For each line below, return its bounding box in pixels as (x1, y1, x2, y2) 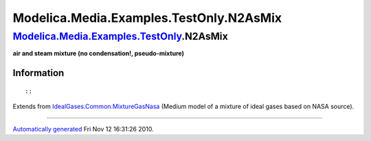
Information (12, 67, 65, 79)
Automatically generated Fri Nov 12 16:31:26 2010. (12, 125, 154, 133)
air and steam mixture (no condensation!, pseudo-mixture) (12, 49, 185, 57)
